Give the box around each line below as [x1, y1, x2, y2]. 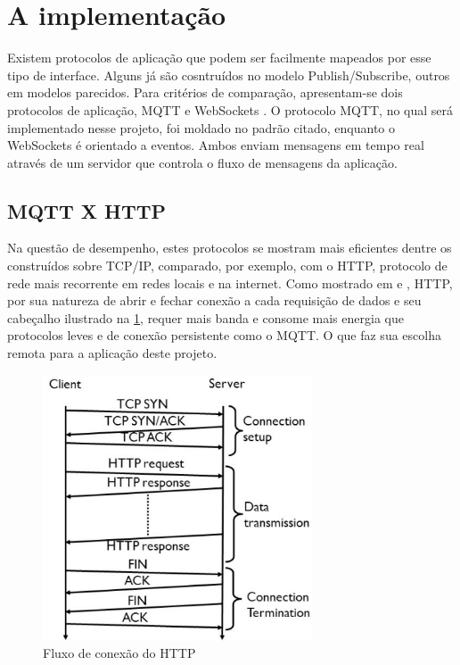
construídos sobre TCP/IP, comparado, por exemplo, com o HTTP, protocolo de [7, 256, 448, 275]
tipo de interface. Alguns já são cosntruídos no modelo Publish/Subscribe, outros [7, 65, 450, 84]
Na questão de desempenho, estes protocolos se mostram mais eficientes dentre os [7, 238, 452, 257]
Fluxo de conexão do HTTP [43, 644, 196, 662]
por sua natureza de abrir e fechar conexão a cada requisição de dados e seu [7, 291, 422, 310]
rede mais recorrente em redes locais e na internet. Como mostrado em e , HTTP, [7, 273, 453, 292]
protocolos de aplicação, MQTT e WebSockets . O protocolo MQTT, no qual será [7, 100, 454, 119]
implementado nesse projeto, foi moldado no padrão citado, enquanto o [7, 118, 396, 137]
